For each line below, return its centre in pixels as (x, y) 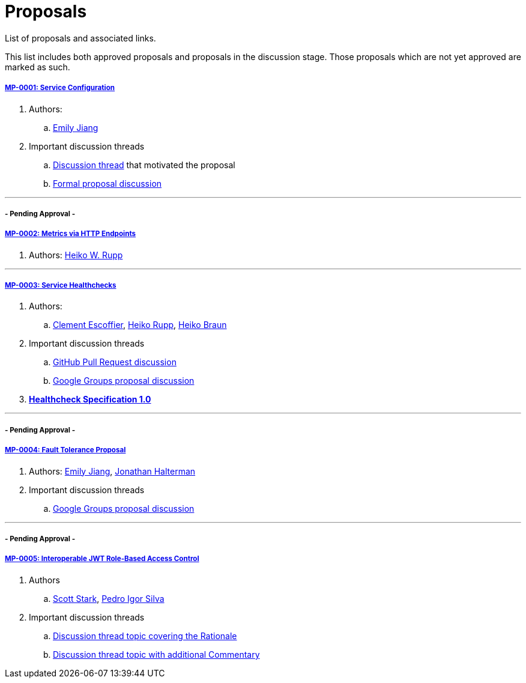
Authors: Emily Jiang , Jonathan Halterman (112, 471)
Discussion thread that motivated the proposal (144, 165)
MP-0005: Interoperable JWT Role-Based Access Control (102, 559)
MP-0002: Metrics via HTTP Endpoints (71, 234)
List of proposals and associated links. (80, 38)
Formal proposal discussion (107, 183)
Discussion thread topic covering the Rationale (145, 636)
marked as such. (38, 67)
